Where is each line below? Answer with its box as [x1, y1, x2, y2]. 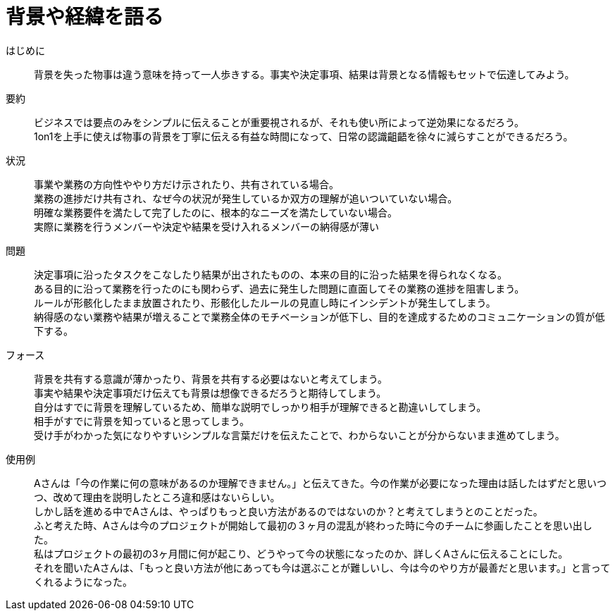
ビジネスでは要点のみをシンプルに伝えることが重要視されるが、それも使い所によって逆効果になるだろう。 [34, 116, 525, 128]
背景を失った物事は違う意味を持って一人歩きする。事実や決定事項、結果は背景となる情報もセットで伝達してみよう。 [34, 68, 575, 80]
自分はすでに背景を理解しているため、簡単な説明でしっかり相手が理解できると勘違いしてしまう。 [34, 400, 487, 413]
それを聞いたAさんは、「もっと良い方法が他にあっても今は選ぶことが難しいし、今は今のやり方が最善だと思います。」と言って [34, 561, 611, 574]
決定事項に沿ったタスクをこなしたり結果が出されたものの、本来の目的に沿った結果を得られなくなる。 [34, 268, 507, 281]
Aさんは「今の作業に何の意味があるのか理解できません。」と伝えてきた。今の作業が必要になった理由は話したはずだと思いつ [34, 476, 607, 489]
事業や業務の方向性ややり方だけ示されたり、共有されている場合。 [34, 178, 340, 190]
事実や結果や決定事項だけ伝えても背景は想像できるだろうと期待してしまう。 [34, 386, 387, 399]
